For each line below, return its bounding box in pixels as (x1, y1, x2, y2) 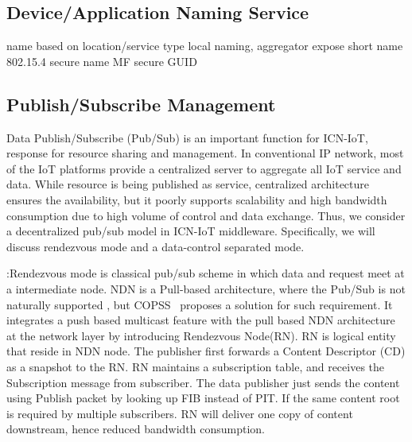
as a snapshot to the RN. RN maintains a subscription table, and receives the (6, 358, 385, 374)
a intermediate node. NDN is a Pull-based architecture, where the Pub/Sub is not (6, 280, 406, 297)
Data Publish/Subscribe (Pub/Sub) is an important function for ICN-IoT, (6, 129, 368, 145)
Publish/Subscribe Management (6, 91, 276, 116)
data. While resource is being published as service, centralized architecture (6, 176, 369, 192)
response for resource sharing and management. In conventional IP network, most (6, 145, 404, 161)
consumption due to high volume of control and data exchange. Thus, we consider (6, 207, 406, 223)
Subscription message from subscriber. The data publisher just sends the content (6, 374, 400, 390)
